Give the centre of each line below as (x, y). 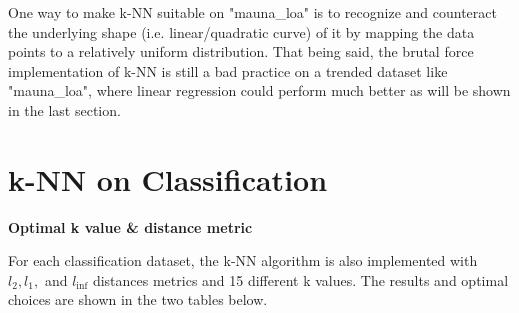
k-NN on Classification (168, 178)
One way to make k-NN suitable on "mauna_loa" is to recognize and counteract (252, 12)
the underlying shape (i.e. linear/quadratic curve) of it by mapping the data (241, 31)
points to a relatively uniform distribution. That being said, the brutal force (241, 51)
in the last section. (64, 109)
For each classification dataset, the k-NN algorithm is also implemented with (243, 260)
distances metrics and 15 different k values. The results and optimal (300, 279)
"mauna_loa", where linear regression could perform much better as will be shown (259, 90)
